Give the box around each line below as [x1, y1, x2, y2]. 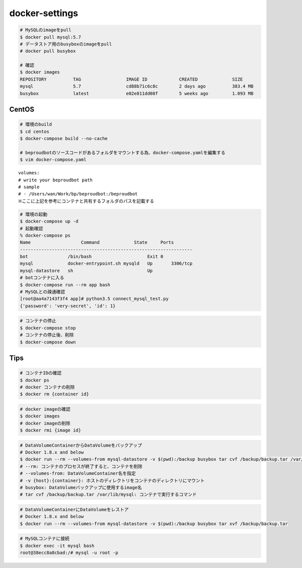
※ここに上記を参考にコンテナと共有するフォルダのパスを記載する [18, 198, 155, 204]
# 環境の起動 [20, 211, 48, 217]
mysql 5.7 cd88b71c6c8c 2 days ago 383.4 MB [20, 84, 254, 89]
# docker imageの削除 [20, 420, 70, 426]
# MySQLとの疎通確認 [20, 289, 65, 295]
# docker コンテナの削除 [20, 384, 75, 390]
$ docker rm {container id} [20, 391, 89, 397]
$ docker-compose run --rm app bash [20, 282, 111, 288]
